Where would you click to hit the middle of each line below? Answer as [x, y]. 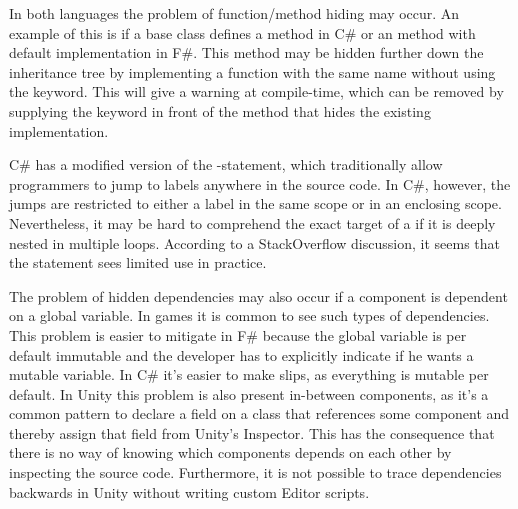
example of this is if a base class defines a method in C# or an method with [242, 32]
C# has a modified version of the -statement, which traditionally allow [226, 164]
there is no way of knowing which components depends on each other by [230, 452]
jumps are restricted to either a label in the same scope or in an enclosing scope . [255, 203]
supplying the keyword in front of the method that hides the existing [220, 110]
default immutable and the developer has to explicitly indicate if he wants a [241, 354]
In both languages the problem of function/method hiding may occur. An [234, 13]
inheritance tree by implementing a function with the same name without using [252, 71]
